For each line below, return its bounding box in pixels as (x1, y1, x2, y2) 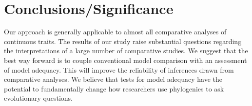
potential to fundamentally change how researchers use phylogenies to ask (4, 83, 224, 93)
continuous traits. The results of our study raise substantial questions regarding (4, 36, 242, 46)
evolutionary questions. (4, 93, 73, 103)
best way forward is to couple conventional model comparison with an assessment (4, 55, 247, 65)
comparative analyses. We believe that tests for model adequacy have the (4, 74, 222, 84)
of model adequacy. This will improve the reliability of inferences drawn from (4, 64, 234, 75)
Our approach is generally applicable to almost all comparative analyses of (4, 27, 227, 37)
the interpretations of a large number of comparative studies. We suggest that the (4, 45, 248, 56)
